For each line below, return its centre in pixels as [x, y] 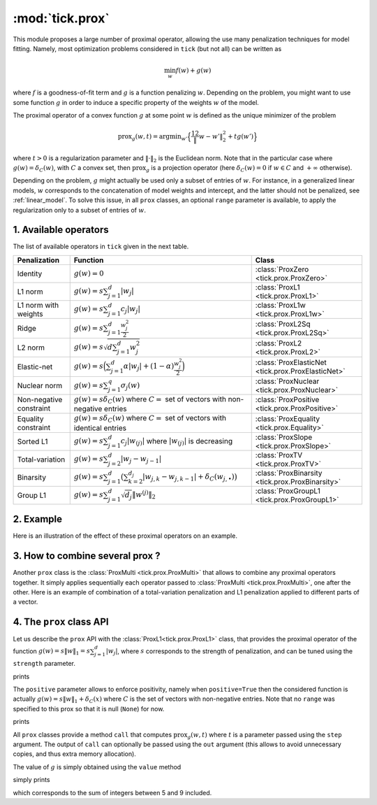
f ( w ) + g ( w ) [193, 71]
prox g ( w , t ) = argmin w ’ [153, 137]
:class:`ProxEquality [288, 418]
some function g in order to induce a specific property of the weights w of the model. [136, 102]
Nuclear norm [40, 386]
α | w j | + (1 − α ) [149, 367]
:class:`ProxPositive [287, 400]
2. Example [38, 519]
